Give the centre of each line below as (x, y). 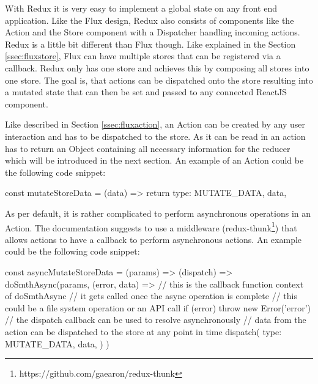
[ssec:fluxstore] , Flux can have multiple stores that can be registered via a (143, 56)
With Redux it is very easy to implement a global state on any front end (141, 8)
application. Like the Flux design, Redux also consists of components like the (150, 20)
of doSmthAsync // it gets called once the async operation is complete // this (151, 296)
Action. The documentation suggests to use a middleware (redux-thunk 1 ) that (151, 226)
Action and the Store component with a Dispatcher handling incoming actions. (153, 32)
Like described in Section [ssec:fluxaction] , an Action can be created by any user (155, 124)
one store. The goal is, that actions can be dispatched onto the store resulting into (159, 80)
